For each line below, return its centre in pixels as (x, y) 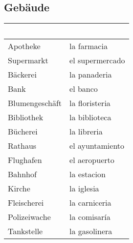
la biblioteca (90, 117)
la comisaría (90, 217)
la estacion (88, 174)
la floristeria (90, 103)
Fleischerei (26, 203)
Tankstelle (25, 231)
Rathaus (22, 146)
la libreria (86, 132)
